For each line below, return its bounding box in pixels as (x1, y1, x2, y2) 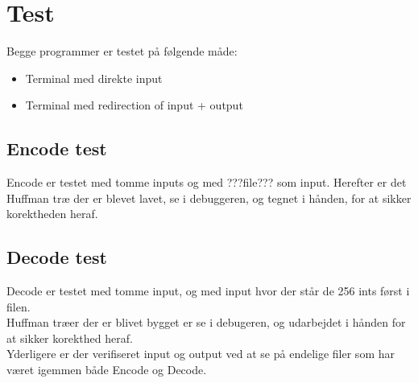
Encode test (6, 136, 107, 161)
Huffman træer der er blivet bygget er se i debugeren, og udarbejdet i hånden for (6, 314, 406, 331)
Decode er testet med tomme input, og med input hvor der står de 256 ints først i (6, 282, 410, 299)
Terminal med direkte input (25, 69, 163, 86)
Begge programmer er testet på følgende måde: (6, 43, 238, 60)
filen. (6, 298, 31, 315)
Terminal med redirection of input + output (25, 97, 243, 113)
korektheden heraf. (6, 205, 98, 222)
